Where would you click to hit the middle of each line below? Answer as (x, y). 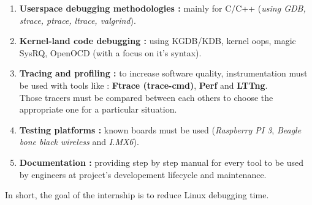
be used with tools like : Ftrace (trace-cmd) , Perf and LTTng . (143, 85)
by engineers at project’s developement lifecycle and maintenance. (143, 174)
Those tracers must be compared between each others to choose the (146, 97)
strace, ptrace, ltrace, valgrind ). (78, 20)
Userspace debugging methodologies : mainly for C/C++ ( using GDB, (162, 8)
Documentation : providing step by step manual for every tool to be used (161, 162)
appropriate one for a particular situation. (98, 109)
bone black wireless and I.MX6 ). (79, 142)
